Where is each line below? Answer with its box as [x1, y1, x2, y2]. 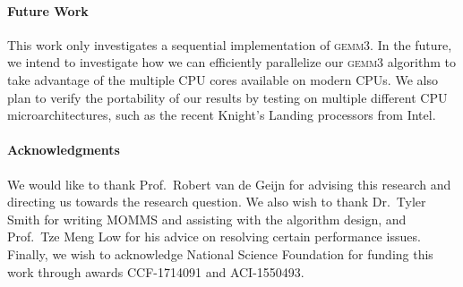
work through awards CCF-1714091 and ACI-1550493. [7, 262, 304, 281]
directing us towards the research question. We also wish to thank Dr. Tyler [7, 192, 426, 211]
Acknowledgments [7, 140, 120, 159]
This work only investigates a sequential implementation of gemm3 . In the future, [7, 35, 452, 54]
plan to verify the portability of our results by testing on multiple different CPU [7, 88, 448, 106]
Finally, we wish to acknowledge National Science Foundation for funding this [7, 244, 433, 263]
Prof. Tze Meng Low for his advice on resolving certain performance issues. [7, 227, 421, 246]
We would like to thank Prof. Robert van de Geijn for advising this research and [7, 174, 451, 193]
